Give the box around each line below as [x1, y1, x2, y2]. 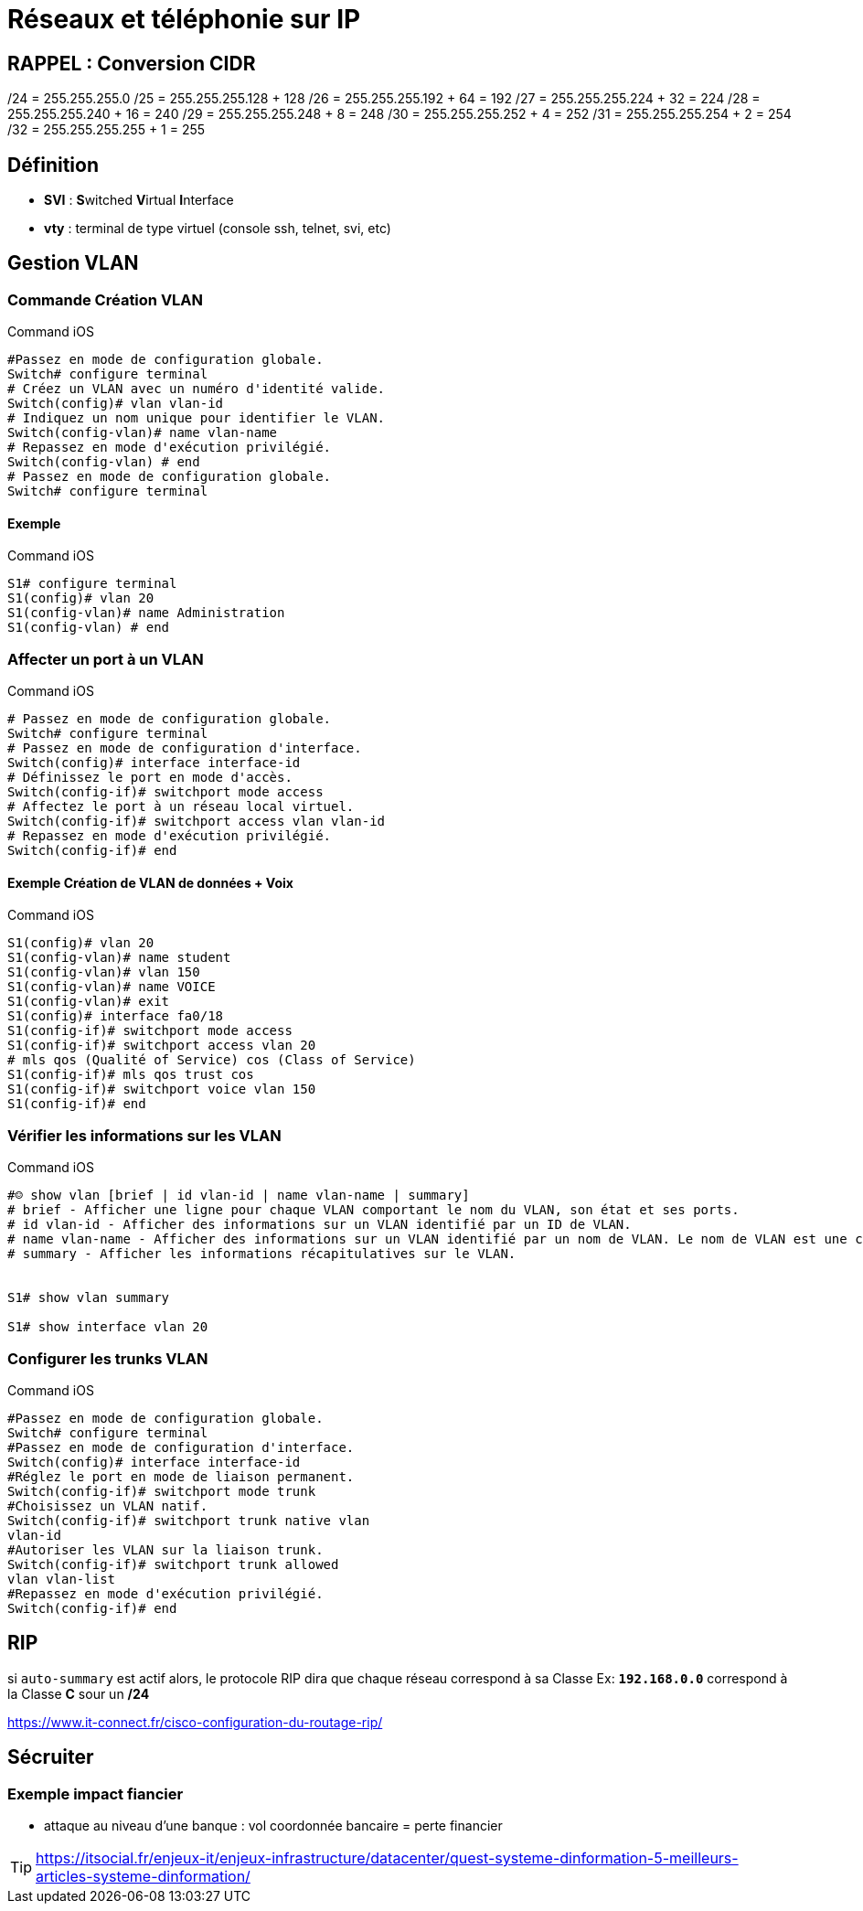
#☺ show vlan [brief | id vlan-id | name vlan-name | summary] [7, 1188, 470, 1203]
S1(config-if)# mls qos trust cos [7, 1067, 254, 1083]
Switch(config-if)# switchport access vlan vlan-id [7, 814, 386, 829]
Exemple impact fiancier [7, 1784, 184, 1803]
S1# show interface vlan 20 [7, 1319, 208, 1335]
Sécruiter [7, 1746, 94, 1769]
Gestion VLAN [7, 251, 139, 275]
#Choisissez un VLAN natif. [7, 1498, 208, 1513]
